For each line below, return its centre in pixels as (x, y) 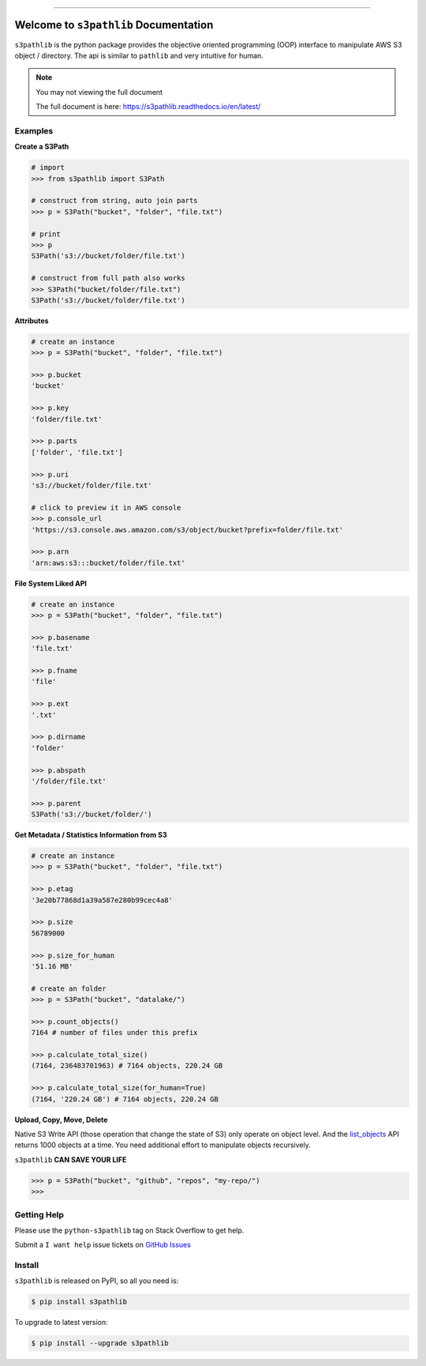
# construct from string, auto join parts (114, 201)
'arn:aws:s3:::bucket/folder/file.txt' (108, 563)
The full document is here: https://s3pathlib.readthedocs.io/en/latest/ (148, 107)
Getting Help (39, 1214)
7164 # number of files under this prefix (114, 1033)
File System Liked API (50, 583)
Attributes (32, 321)
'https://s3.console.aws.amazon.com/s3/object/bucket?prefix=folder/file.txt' (187, 530)
